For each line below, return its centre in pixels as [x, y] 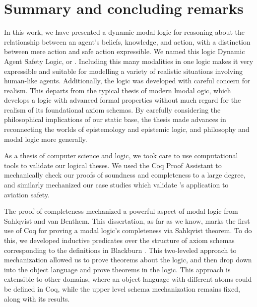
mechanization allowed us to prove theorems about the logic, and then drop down [128, 260]
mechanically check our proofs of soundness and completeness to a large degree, [125, 175]
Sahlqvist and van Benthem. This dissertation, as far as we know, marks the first [127, 220]
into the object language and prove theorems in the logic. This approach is [117, 269]
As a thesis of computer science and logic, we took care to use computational [121, 155]
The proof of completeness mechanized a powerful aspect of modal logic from [121, 211]
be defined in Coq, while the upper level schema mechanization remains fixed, [122, 288]
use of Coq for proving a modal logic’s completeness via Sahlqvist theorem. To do [128, 230]
